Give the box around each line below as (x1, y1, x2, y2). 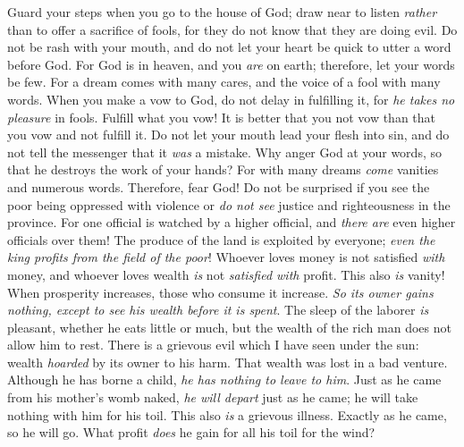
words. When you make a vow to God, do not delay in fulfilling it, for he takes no (7, 89, 455, 108)
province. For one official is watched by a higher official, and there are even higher (7, 213, 456, 232)
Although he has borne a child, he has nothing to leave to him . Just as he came (7, 370, 442, 389)
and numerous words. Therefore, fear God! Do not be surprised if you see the (7, 177, 430, 196)
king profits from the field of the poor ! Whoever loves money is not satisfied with (7, 248, 445, 266)
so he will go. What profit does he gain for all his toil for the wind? (7, 423, 375, 442)
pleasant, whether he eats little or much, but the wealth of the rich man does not (7, 317, 451, 336)
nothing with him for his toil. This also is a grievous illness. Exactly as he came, (7, 405, 447, 424)
